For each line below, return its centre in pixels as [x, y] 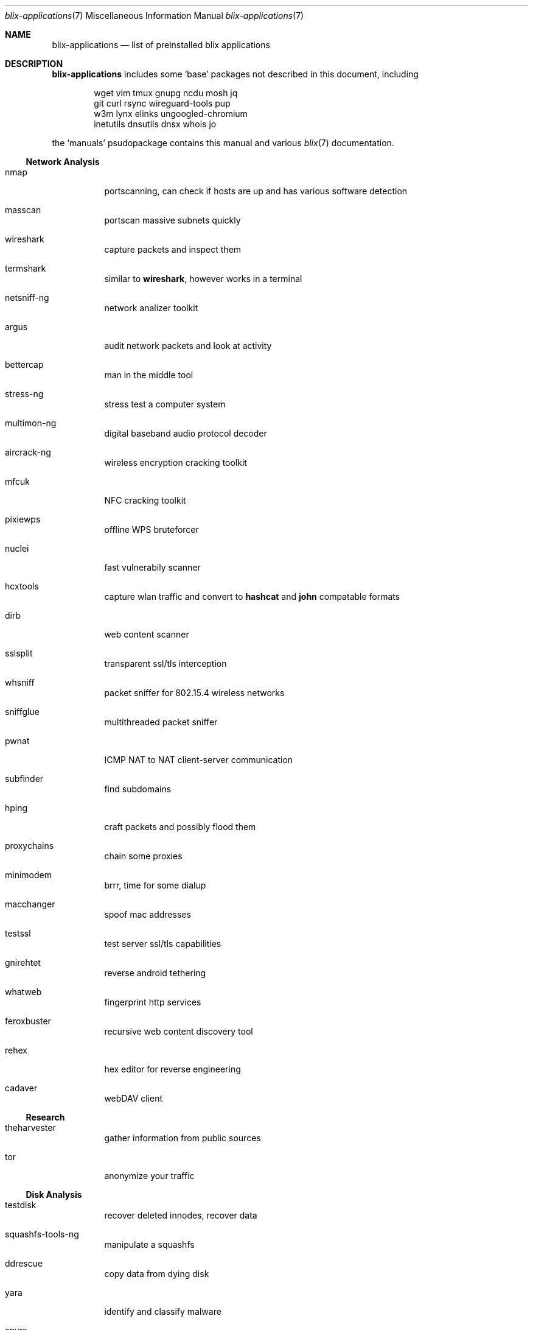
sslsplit [19, 653]
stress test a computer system [165, 404]
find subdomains [138, 789]
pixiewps [23, 519]
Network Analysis [63, 162]
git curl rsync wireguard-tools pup [162, 103]
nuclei [17, 548]
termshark [26, 268]
